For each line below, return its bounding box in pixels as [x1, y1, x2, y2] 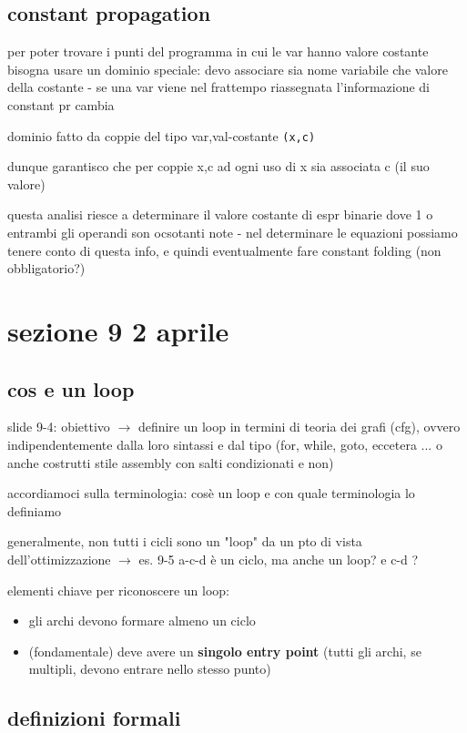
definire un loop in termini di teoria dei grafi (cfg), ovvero [137, 417, 461, 436]
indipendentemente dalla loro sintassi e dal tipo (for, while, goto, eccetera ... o [7, 434, 442, 453]
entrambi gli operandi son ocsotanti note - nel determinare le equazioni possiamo [7, 223, 458, 242]
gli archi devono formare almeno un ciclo [28, 611, 256, 630]
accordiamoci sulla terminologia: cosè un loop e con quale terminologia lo [7, 484, 415, 503]
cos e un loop [7, 374, 135, 402]
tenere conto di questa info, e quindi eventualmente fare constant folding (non [7, 240, 442, 260]
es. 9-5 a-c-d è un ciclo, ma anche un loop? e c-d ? [138, 549, 419, 568]
